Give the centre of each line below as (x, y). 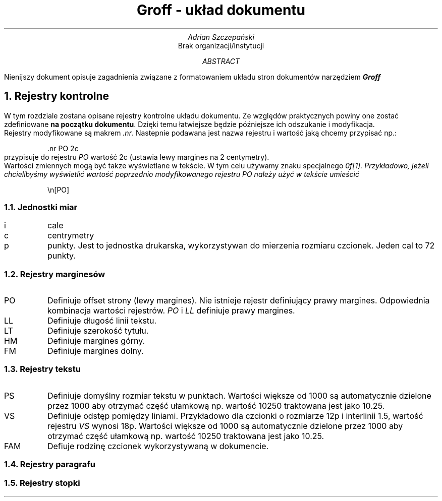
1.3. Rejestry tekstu (42, 369)
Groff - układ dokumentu (221, 10)
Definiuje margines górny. (96, 341)
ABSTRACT (221, 61)
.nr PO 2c (63, 148)
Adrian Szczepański (221, 37)
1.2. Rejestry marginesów (55, 274)
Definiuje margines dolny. (95, 351)
